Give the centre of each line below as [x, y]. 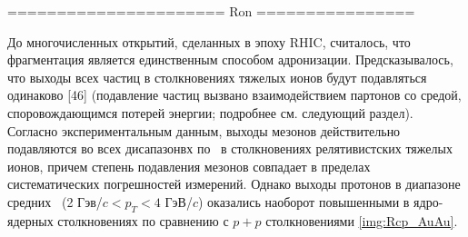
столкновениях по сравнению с [143, 220]
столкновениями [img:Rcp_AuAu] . [362, 220]
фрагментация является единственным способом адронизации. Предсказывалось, [230, 59]
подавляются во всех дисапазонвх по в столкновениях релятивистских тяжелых [230, 148]
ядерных [30, 220]
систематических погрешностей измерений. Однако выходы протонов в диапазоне [234, 184]
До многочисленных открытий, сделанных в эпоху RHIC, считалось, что [209, 41]
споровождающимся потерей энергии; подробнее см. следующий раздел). [210, 112]
